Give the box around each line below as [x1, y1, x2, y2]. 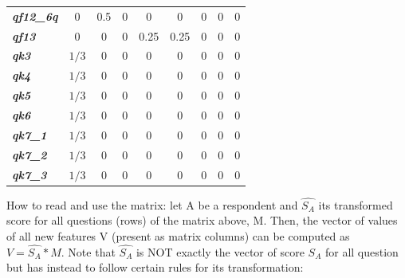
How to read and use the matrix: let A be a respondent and [6, 196, 298, 213]
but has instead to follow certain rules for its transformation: [6, 259, 304, 276]
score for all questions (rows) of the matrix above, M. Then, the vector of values [6, 212, 398, 229]
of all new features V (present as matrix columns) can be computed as [6, 228, 350, 244]
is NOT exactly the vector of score [136, 243, 305, 260]
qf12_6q [12, 7, 58, 24]
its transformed [318, 196, 393, 213]
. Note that [61, 243, 116, 260]
